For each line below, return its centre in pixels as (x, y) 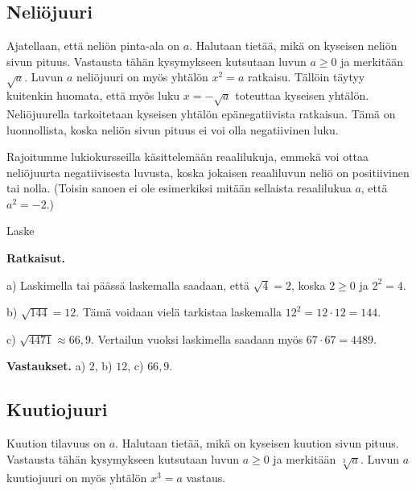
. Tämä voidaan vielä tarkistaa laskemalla (179, 312)
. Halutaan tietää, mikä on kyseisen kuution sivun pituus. (257, 443)
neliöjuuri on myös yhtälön (142, 77)
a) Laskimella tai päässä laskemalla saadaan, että (128, 285)
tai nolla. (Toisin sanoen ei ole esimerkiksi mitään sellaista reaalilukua (179, 188)
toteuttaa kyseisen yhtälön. (302, 95)
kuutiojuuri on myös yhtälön (77, 477)
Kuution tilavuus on (56, 443)
